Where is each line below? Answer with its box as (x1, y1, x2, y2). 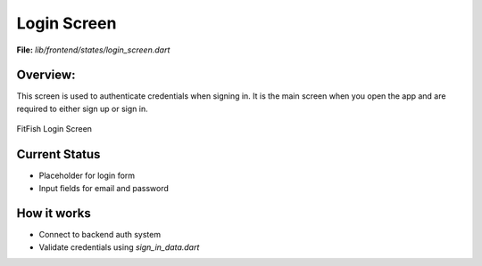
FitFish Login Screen (16, 124, 93, 134)
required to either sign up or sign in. (16, 103, 148, 114)
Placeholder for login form (38, 170, 136, 181)
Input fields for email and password (38, 182, 170, 193)
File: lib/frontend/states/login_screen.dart (16, 44, 170, 55)
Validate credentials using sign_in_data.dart (38, 241, 200, 253)
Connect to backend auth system (38, 230, 161, 240)
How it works (16, 206, 91, 222)
